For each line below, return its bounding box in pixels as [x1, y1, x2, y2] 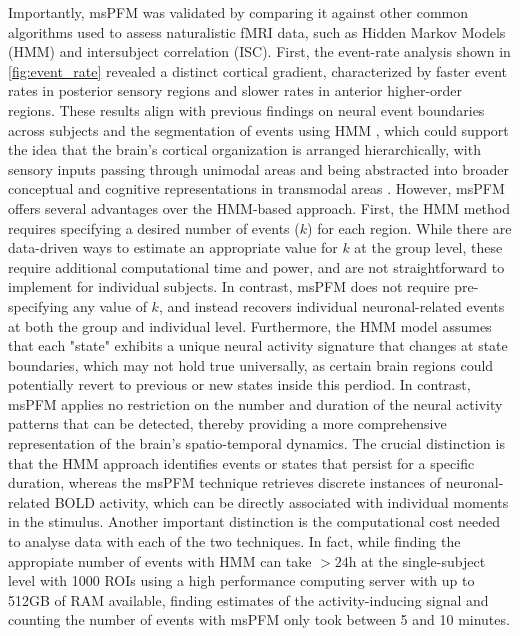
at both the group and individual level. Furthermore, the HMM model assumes [8, 315, 492, 336]
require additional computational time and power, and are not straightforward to [8, 256, 505, 277]
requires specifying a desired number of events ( [8, 217, 300, 238]
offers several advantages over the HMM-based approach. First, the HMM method [8, 197, 511, 218]
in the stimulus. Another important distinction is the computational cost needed [8, 511, 501, 532]
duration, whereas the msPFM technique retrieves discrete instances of [8, 472, 442, 493]
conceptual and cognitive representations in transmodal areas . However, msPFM [8, 178, 505, 199]
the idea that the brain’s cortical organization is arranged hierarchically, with [8, 139, 481, 160]
